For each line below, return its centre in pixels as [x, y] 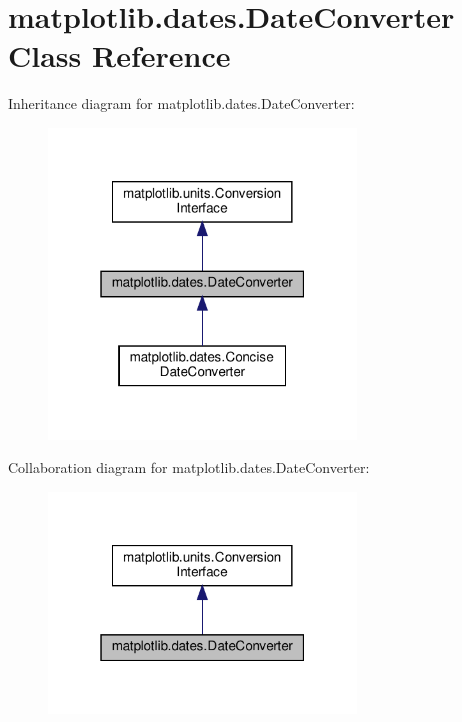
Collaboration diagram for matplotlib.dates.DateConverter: [189, 467]
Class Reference [119, 55]
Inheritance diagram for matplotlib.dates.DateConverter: [181, 103]
